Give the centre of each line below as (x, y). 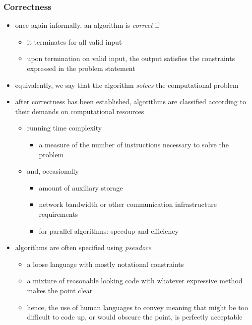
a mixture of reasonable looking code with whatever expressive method (135, 281)
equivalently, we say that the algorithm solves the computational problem (127, 85)
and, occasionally (53, 171)
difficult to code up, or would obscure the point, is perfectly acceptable (135, 317)
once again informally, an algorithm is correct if (87, 25)
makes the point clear (60, 290)
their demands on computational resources (80, 111)
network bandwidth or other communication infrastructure (128, 204)
